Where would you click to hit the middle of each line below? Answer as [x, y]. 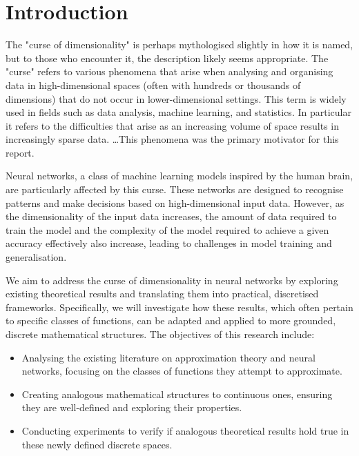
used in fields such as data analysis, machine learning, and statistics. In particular [178, 112]
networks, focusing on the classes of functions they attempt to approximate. [182, 371]
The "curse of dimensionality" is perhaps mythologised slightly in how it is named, [179, 44]
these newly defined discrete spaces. [97, 444]
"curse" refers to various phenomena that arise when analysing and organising [169, 71]
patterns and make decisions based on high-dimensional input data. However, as [175, 202]
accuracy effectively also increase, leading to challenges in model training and [169, 243]
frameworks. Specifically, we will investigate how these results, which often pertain [179, 307]
